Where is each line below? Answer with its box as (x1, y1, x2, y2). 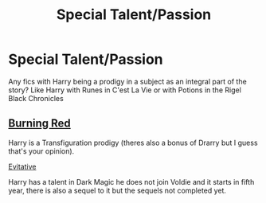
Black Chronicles (8, 93, 64, 103)
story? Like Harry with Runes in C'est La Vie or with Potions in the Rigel (8, 85, 241, 95)
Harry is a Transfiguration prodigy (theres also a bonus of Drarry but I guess (8, 138, 258, 147)
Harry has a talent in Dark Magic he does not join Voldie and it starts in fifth (8, 177, 255, 186)
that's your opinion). (8, 146, 75, 156)
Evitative (8, 162, 37, 171)
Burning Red (8, 117, 72, 131)
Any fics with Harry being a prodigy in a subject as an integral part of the (8, 76, 247, 86)
